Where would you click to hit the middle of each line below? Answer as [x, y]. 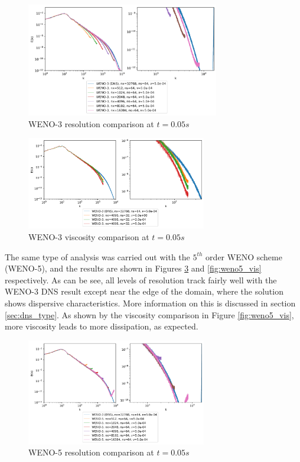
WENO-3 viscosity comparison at [89, 237]
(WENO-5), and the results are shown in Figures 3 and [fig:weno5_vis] [133, 268]
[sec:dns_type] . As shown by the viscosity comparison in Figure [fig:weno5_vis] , [149, 314]
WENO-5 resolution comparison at [91, 452]
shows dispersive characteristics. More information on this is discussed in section [150, 303]
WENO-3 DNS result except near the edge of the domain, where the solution [144, 291]
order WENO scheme [244, 256]
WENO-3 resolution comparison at [91, 123]
